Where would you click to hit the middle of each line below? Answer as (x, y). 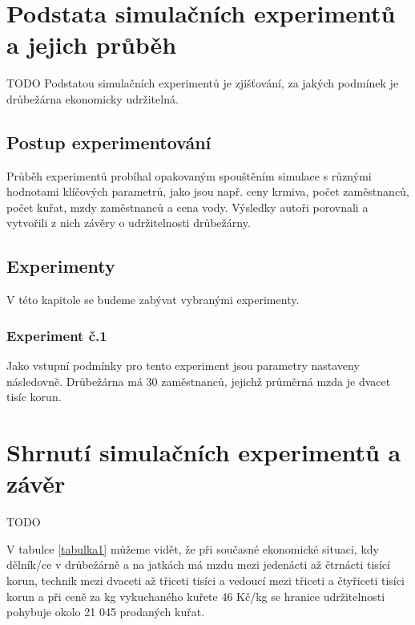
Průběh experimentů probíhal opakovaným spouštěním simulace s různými (189, 175)
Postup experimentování (109, 142)
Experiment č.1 (57, 335)
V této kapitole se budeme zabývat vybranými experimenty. (153, 300)
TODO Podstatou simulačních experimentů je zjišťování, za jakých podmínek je (203, 83)
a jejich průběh (92, 45)
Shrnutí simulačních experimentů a (204, 452)
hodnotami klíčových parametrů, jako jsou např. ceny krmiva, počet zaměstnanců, (208, 191)
